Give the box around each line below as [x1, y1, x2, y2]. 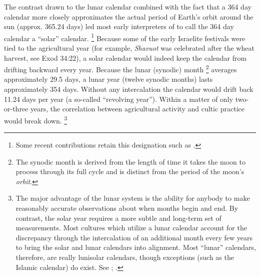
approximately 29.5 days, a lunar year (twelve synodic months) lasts [4, 74, 213, 84]
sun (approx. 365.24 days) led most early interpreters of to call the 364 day [4, 21, 234, 32]
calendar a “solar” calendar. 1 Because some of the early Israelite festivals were [4, 31, 245, 43]
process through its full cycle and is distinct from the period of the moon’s [15, 166, 244, 177]
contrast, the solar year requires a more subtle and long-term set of [15, 212, 221, 223]
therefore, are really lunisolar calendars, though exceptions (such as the [15, 252, 234, 262]
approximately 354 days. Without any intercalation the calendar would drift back [4, 84, 253, 94]
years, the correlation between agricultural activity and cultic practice [30, 103, 245, 114]
